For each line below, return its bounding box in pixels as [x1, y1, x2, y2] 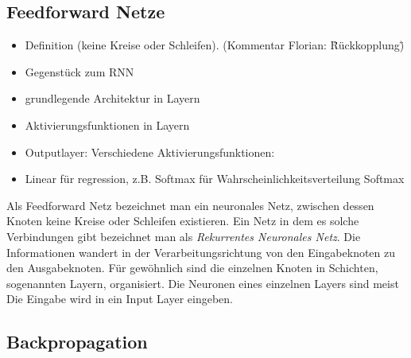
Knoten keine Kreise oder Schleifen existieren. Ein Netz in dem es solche [6, 212, 359, 229]
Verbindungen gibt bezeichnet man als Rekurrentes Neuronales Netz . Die [6, 228, 361, 244]
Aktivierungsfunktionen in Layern [25, 116, 190, 133]
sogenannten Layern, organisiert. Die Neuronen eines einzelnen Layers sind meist [6, 274, 399, 291]
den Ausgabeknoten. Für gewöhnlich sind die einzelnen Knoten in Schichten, [6, 259, 378, 276]
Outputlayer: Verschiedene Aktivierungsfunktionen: [25, 143, 275, 160]
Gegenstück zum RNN [25, 63, 134, 80]
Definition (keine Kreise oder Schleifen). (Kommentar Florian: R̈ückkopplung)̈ [25, 37, 405, 53]
